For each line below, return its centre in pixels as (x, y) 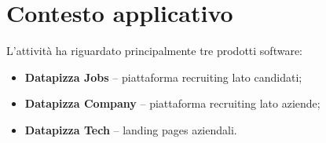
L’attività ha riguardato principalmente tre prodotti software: (155, 51)
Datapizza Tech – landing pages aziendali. (131, 129)
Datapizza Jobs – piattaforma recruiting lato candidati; (163, 77)
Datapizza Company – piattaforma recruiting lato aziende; (172, 103)
